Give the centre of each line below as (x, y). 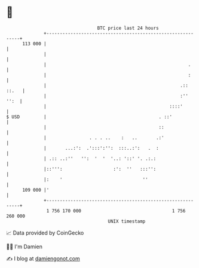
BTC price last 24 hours (128, 28)
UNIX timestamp (127, 221)
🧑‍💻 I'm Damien (25, 247)
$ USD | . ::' (89, 117)
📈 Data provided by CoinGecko (45, 233)
